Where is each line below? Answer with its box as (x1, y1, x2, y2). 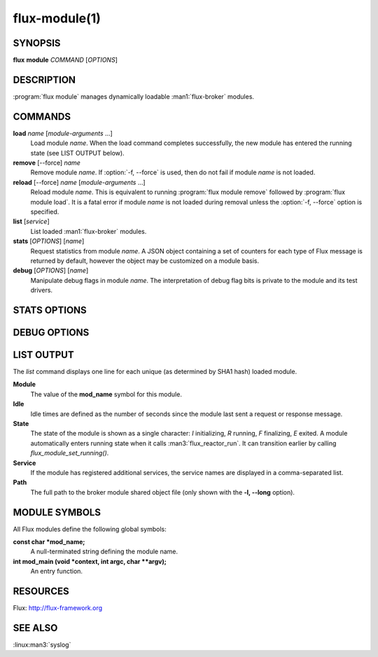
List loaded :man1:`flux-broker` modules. (30, 227, 147, 235)
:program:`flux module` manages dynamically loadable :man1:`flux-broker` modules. (13, 92, 255, 101)
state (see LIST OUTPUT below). (30, 148, 125, 157)
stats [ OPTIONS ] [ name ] (13, 237, 85, 245)
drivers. (30, 286, 52, 294)
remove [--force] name (13, 158, 80, 167)
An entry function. (30, 567, 83, 576)
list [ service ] (13, 217, 50, 226)
